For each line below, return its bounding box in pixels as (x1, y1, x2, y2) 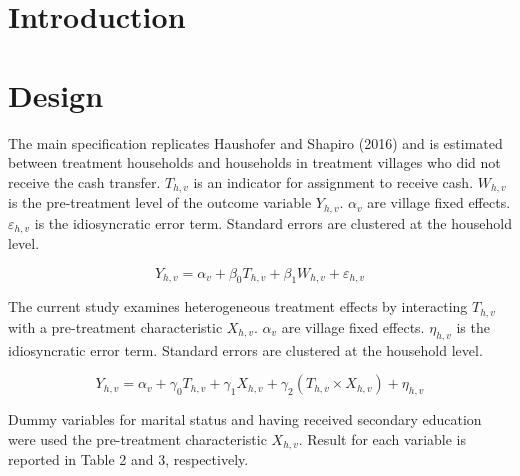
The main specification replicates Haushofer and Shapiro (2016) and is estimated (8, 132, 503, 153)
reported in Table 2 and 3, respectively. (8, 449, 249, 470)
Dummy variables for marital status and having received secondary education (8, 409, 482, 430)
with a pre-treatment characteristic (8, 316, 223, 337)
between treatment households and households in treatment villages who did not (8, 152, 501, 173)
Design (8, 74, 104, 115)
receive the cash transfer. (8, 171, 161, 192)
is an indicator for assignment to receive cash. (193, 171, 474, 192)
